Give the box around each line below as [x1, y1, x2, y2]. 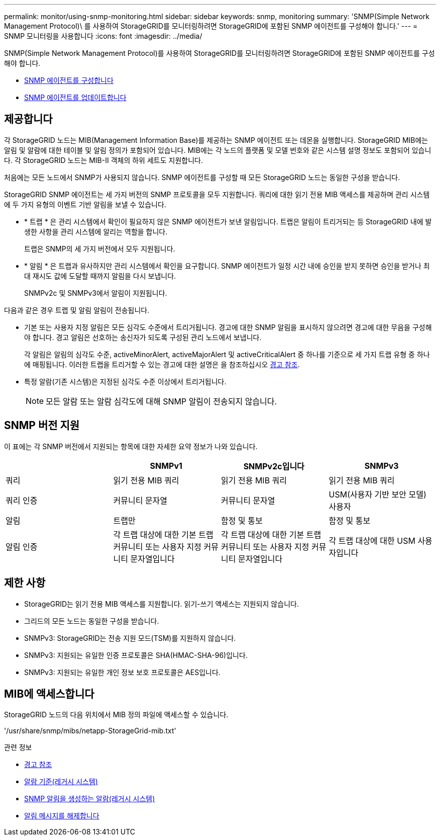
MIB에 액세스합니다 [4, 687, 94, 700]
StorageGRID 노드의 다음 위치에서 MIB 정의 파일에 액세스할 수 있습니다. [4, 710, 229, 719]
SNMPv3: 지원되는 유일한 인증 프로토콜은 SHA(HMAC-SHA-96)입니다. [24, 650, 248, 659]
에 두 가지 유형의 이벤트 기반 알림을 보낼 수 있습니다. [4, 200, 166, 209]
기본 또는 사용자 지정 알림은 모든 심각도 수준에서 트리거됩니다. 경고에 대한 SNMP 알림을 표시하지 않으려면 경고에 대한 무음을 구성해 [24, 322, 432, 331]
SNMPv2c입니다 [243, 461, 304, 471]
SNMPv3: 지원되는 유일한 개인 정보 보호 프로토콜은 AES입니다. [24, 667, 221, 677]
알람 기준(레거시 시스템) [24, 777, 98, 786]
